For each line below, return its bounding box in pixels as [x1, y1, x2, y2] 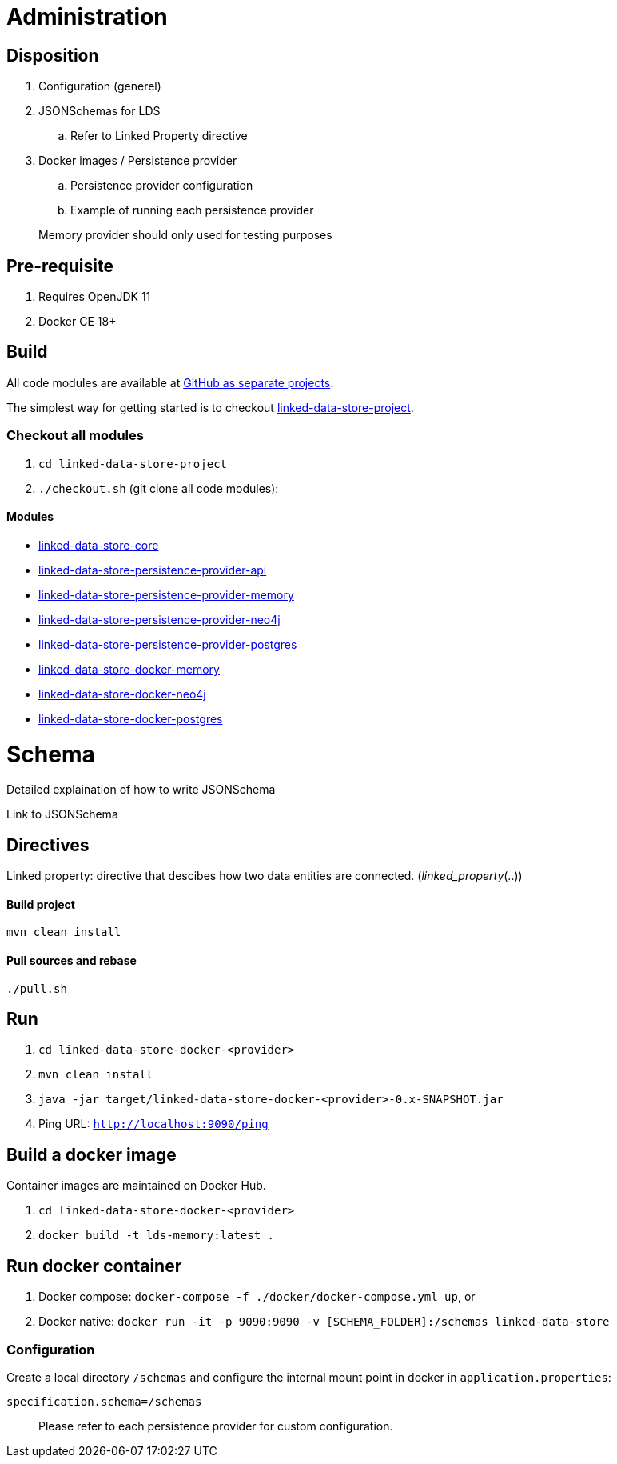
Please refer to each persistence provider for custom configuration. [38, 1418, 393, 1433]
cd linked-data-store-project [38, 457, 228, 470]
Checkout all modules [6, 427, 144, 444]
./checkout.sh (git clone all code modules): [38, 481, 279, 495]
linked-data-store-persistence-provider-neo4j [38, 612, 281, 626]
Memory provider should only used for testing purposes [38, 228, 332, 242]
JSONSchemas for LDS [38, 104, 161, 118]
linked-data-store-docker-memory [38, 662, 220, 676]
